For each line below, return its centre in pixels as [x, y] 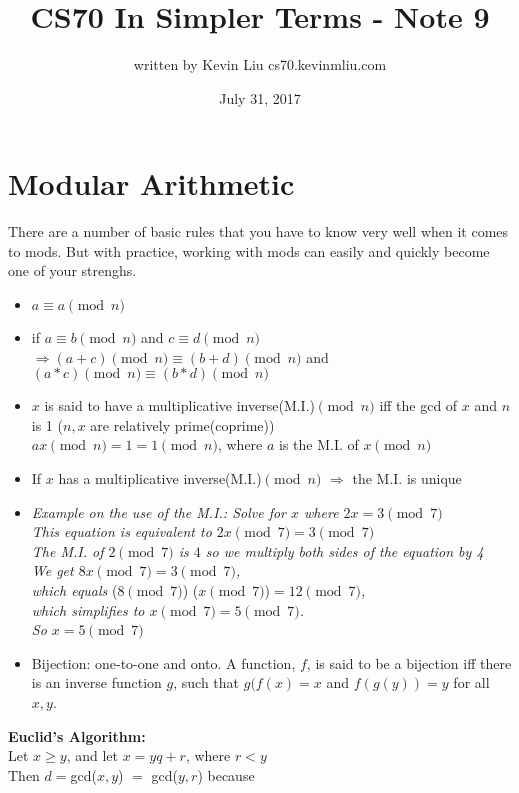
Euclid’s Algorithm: [77, 735]
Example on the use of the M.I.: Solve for [159, 511]
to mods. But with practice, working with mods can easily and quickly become [249, 250]
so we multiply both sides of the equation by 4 [344, 550]
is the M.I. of [319, 444]
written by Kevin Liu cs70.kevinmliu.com [260, 64]
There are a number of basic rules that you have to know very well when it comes [258, 231]
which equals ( [74, 589]
